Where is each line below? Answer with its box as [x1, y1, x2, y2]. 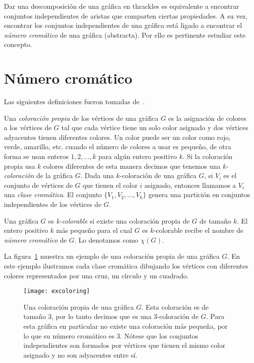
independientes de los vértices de [4, 199, 102, 209]
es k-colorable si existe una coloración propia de [48, 215, 190, 226]
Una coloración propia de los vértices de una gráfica [4, 113, 159, 123]
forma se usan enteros [4, 151, 69, 161]
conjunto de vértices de [4, 180, 73, 190]
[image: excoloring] [23, 288, 90, 295]
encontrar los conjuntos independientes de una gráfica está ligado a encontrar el [4, 20, 242, 30]
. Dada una [80, 170, 114, 181]
